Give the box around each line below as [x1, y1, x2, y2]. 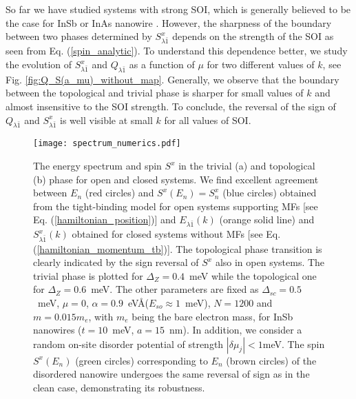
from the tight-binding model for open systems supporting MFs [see [33, 198, 318, 213]
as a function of [129, 57, 195, 72]
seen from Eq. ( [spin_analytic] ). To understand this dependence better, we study [6, 43, 348, 58]
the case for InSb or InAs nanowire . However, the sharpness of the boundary [6, 15, 332, 30]
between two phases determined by [6, 29, 152, 43]
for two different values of [207, 57, 315, 72]
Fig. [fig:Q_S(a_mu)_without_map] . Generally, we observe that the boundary [6, 72, 339, 86]
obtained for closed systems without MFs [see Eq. [72, 227, 281, 241]
